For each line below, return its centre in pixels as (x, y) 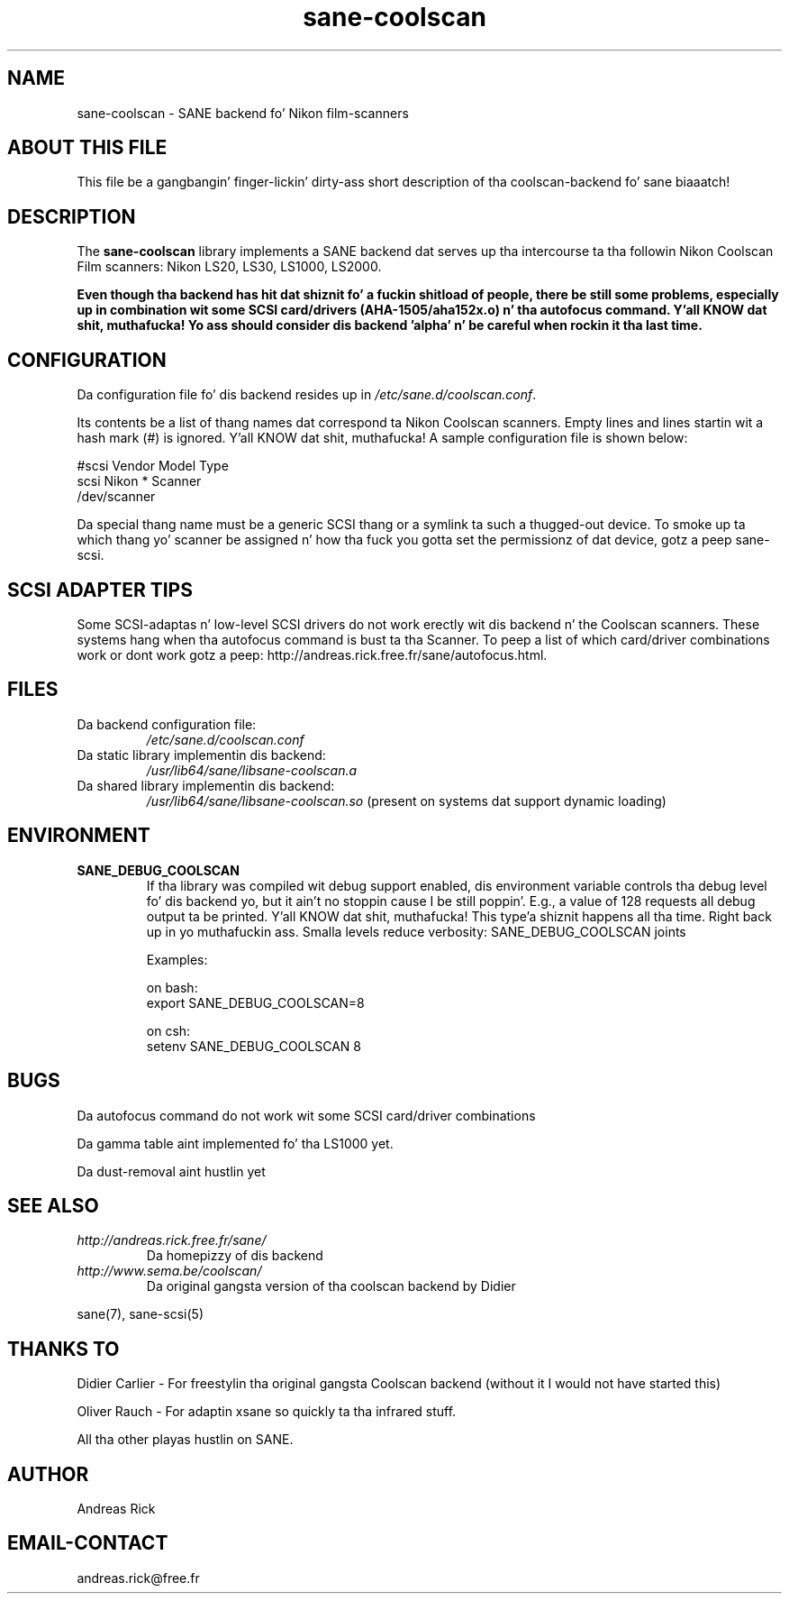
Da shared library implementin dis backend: (206, 785)
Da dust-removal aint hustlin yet (171, 1171)
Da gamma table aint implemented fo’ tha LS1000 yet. (235, 1143)
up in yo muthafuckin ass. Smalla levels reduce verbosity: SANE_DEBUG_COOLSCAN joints (416, 931)
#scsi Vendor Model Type (153, 466)
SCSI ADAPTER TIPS (100, 590)
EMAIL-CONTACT (88, 1543)
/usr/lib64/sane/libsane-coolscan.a (252, 770)
